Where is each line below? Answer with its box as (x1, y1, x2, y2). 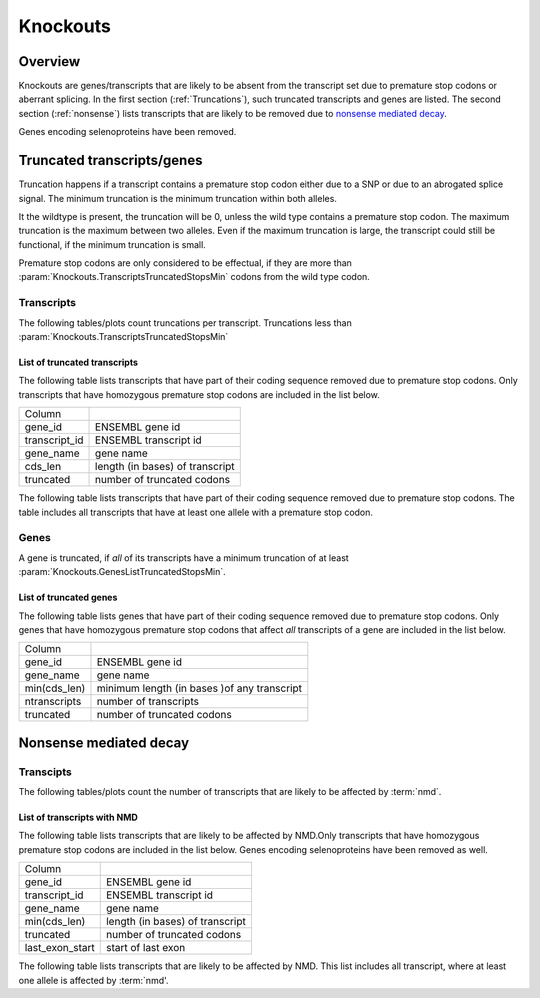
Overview (18, 53, 81, 70)
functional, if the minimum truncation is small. (18, 238, 207, 250)
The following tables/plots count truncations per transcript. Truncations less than (18, 316, 352, 329)
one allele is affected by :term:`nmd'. (18, 974, 169, 986)
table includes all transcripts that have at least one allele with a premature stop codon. (18, 506, 374, 518)
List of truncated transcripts (18, 356, 139, 369)
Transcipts (18, 765, 72, 779)
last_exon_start (24, 941, 95, 955)
